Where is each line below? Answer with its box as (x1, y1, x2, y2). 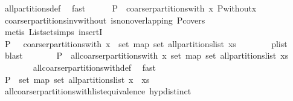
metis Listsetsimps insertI (4, 25, 103, 38)
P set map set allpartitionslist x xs (4, 73, 150, 85)
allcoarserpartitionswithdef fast (33, 60, 156, 73)
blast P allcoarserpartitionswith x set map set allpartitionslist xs (4, 49, 289, 62)
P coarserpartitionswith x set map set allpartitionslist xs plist (4, 37, 288, 50)
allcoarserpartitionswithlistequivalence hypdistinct (4, 85, 192, 97)
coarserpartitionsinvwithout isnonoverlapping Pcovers (4, 13, 205, 26)
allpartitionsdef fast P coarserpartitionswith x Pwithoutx (4, 2, 257, 14)
